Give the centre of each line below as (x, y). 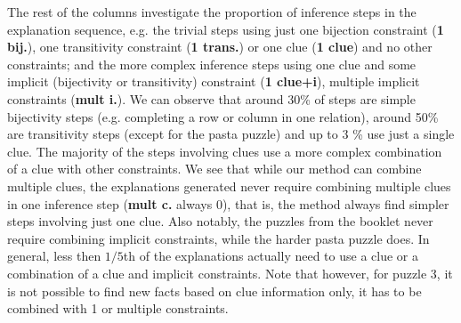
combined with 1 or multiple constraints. (118, 308)
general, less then (54, 256)
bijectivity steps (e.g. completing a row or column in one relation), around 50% (223, 116)
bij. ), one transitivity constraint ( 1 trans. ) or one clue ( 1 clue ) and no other (220, 47)
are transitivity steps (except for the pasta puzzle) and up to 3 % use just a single (231, 134)
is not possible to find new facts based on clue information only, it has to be (214, 291)
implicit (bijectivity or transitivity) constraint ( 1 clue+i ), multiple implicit (214, 81)
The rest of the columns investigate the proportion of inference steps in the (212, 12)
